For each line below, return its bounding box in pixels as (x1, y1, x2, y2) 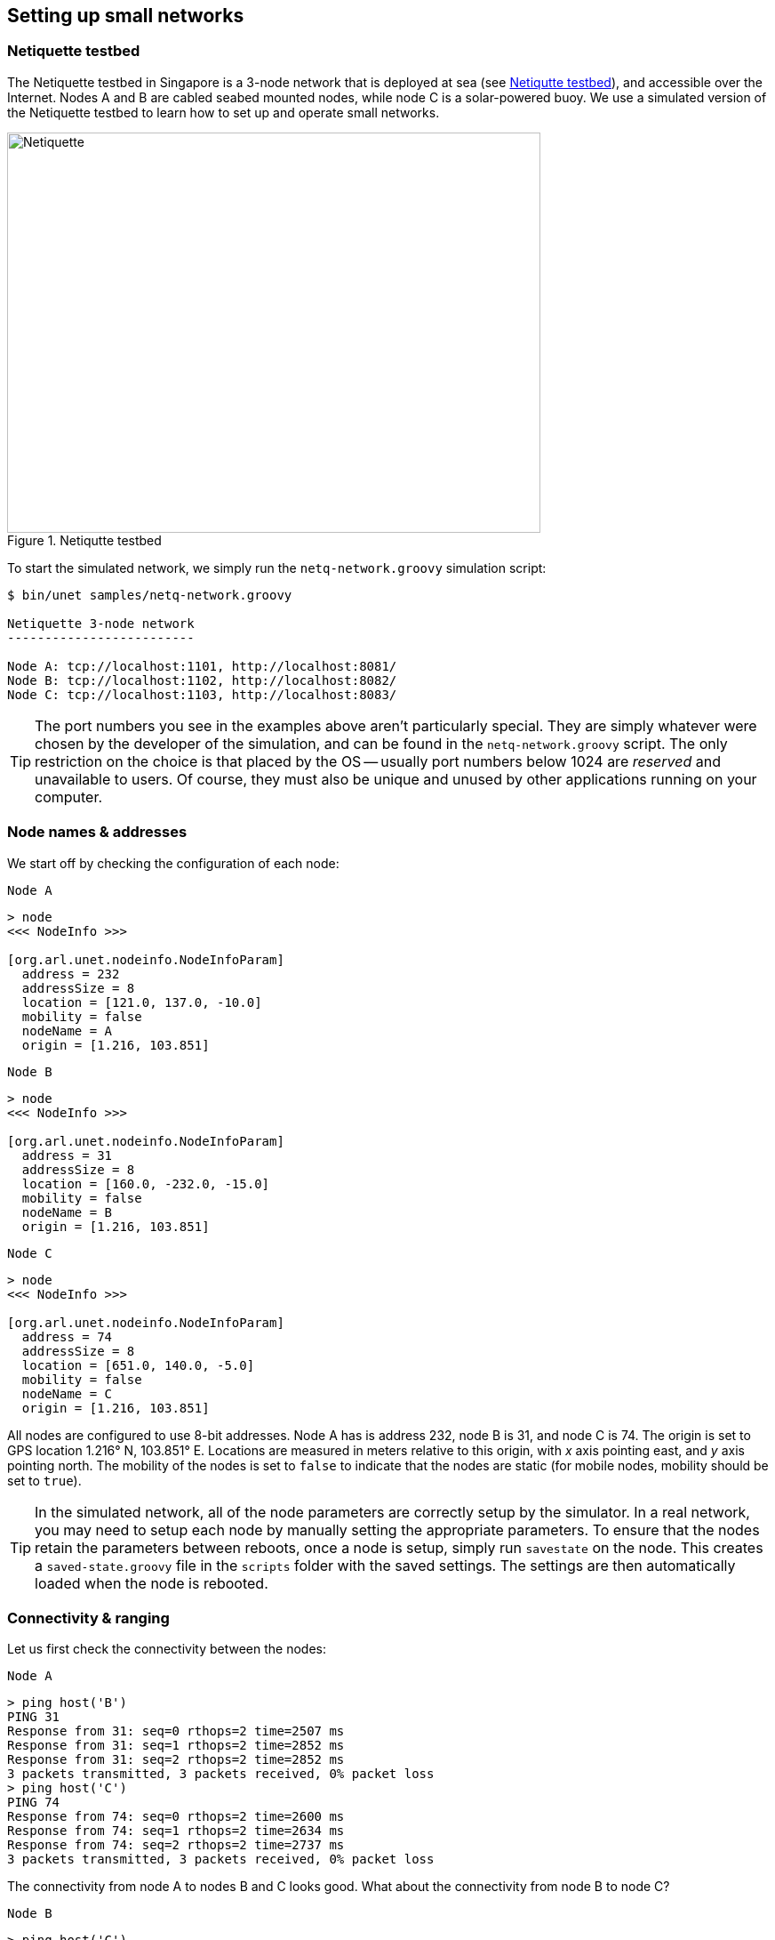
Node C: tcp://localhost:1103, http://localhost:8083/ (7, 687, 397, 702)
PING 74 (7, 1795, 60, 1810)
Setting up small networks (7, 4, 244, 27)
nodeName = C (21, 1386, 113, 1401)
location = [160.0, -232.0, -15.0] (21, 1176, 270, 1191)
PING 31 (7, 1710, 60, 1725)
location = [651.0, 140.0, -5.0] (21, 1357, 255, 1372)
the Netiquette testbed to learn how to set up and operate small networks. (7, 104, 440, 120)
